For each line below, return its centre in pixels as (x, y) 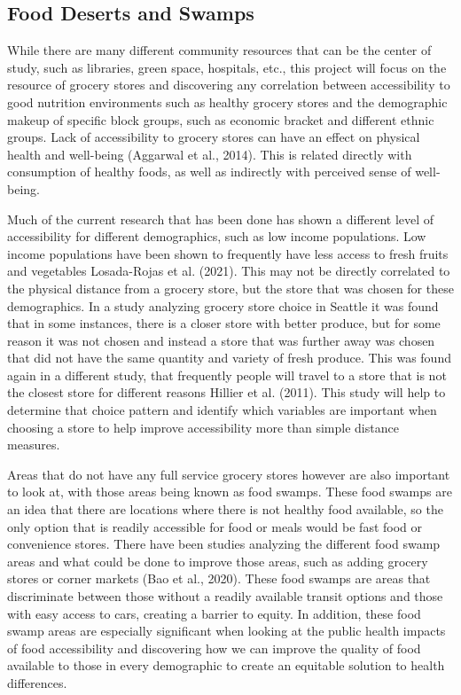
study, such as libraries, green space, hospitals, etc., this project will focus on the (227, 67)
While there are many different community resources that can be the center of (219, 50)
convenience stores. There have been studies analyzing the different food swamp (224, 544)
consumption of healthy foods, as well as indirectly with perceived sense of (209, 172)
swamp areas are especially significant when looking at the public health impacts (227, 631)
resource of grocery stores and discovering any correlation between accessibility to (229, 85)
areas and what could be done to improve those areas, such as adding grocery (218, 561)
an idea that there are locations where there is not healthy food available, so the (225, 509)
